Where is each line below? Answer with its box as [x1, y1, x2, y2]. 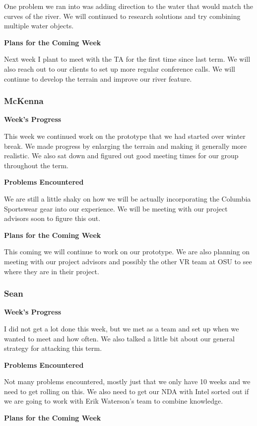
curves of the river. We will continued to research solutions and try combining [4, 10, 241, 21]
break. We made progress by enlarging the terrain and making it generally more [4, 140, 247, 151]
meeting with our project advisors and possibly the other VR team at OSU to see [4, 256, 252, 266]
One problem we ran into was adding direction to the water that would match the [4, 1, 253, 11]
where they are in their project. [4, 266, 99, 276]
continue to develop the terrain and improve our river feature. [4, 73, 192, 84]
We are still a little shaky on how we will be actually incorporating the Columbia [4, 193, 251, 204]
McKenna [4, 95, 44, 107]
